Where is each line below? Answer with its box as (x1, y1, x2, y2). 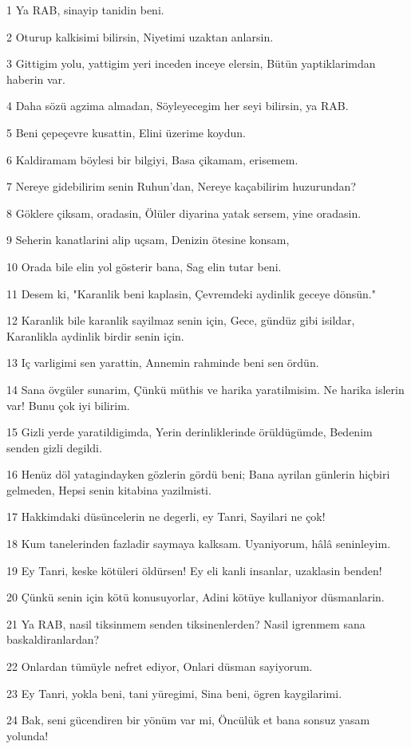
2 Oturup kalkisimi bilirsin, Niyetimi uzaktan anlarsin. (6, 28, 274, 45)
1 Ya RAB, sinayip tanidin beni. (6, 2, 164, 18)
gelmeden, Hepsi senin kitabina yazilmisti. (6, 481, 211, 498)
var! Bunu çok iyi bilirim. (6, 396, 130, 413)
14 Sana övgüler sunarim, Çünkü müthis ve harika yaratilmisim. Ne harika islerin (6, 380, 405, 397)
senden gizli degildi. (6, 439, 102, 455)
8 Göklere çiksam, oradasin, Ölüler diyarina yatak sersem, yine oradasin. (6, 204, 362, 221)
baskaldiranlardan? (6, 631, 100, 648)
